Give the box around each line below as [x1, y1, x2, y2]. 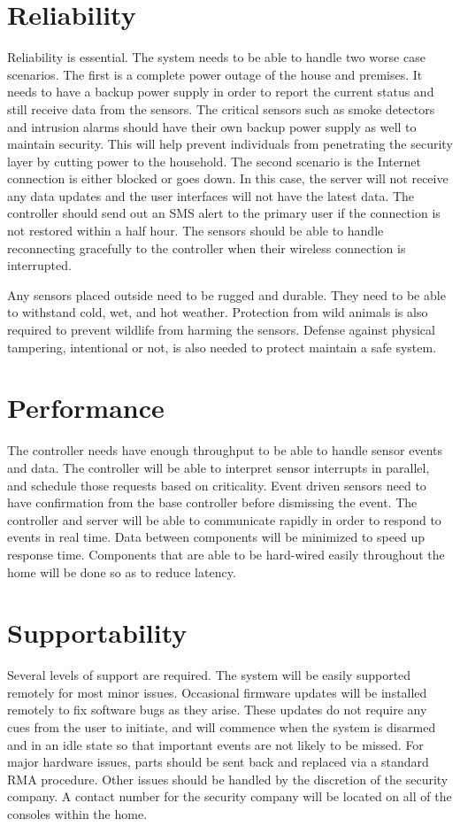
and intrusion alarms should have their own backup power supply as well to [7, 117, 417, 135]
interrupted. [7, 256, 72, 274]
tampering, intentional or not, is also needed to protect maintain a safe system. [7, 337, 437, 356]
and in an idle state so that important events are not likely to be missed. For [7, 735, 424, 753]
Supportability [7, 614, 188, 651]
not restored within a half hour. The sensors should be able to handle [7, 221, 384, 240]
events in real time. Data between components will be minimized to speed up [7, 528, 425, 546]
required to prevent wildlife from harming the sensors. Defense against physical [7, 320, 435, 339]
